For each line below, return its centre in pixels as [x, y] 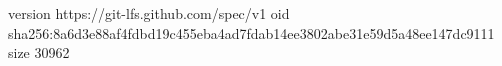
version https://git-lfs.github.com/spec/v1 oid [149, 13]
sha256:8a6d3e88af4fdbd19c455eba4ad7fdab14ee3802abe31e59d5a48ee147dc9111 [251, 32]
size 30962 [39, 52]
